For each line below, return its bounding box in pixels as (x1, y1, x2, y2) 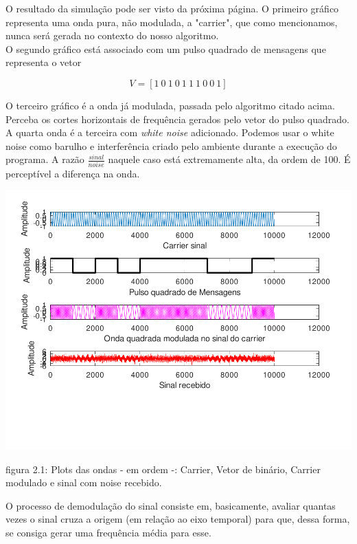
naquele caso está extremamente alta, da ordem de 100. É (108, 152, 351, 166)
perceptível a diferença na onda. (5, 166, 140, 180)
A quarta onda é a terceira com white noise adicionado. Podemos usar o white (5, 125, 334, 140)
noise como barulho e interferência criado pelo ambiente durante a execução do (5, 138, 337, 153)
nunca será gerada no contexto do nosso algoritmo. (5, 28, 219, 43)
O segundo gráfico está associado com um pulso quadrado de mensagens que (5, 41, 326, 56)
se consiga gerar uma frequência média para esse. (5, 525, 211, 540)
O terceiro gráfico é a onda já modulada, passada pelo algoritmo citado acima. (5, 98, 335, 112)
